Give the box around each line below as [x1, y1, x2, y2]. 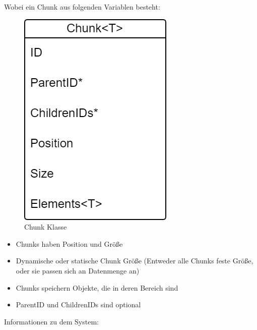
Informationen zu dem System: [4, 316, 99, 326]
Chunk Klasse [24, 222, 67, 232]
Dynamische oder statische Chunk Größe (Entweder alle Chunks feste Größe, [16, 255, 253, 266]
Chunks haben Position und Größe [16, 238, 123, 249]
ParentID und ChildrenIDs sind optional [16, 299, 141, 310]
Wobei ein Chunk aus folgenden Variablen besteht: [4, 2, 160, 12]
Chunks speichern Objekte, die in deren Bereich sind [16, 282, 178, 293]
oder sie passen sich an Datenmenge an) [16, 265, 140, 276]
